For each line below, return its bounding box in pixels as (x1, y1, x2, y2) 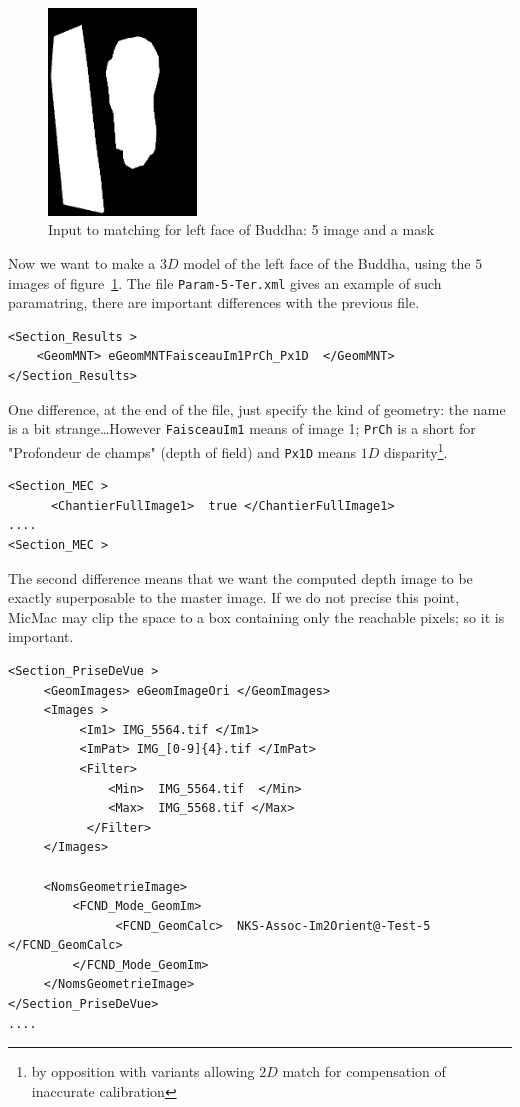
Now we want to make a (8, 253, 156, 274)
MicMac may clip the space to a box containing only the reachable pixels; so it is (8, 606, 505, 627)
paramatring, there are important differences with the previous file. (8, 292, 420, 313)
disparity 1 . (383, 438, 448, 462)
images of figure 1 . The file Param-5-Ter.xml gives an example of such (8, 272, 442, 293)
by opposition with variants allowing (31, 1061, 255, 1082)
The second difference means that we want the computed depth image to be (8, 567, 473, 588)
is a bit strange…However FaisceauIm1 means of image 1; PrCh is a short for (8, 418, 476, 439)
